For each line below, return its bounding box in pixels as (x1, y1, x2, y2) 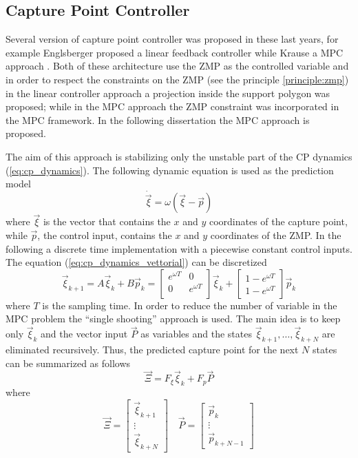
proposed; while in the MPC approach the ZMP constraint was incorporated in (6, 99, 339, 114)
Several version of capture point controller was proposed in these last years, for (6, 32, 339, 46)
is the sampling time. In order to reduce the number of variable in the (42, 298, 337, 312)
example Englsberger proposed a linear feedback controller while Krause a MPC (6, 45, 344, 59)
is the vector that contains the (43, 214, 171, 229)
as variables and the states (140, 326, 252, 341)
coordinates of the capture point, (209, 214, 348, 229)
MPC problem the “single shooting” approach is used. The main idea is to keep (6, 311, 341, 326)
